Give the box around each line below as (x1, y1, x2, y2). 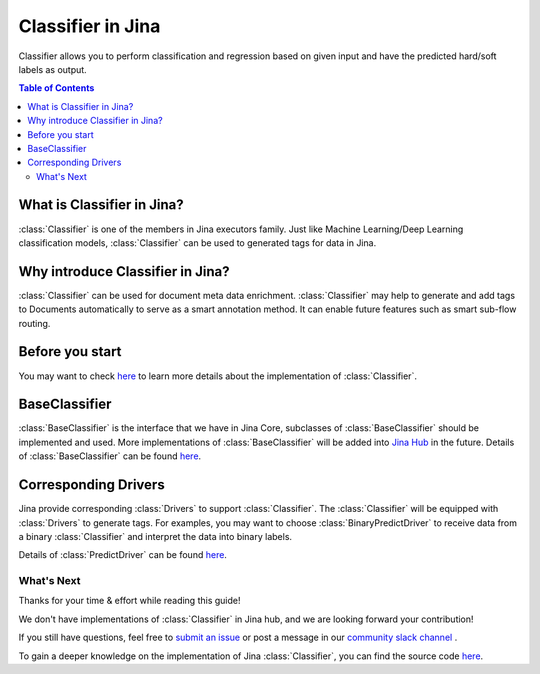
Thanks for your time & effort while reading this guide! (18, 595, 241, 607)
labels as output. (18, 63, 87, 75)
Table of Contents (18, 82, 95, 94)
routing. (18, 317, 51, 329)
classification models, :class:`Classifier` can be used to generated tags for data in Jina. (18, 236, 377, 249)
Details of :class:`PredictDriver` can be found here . (18, 549, 227, 561)
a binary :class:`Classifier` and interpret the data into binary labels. (18, 530, 293, 542)
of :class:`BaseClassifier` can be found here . (18, 450, 202, 462)
